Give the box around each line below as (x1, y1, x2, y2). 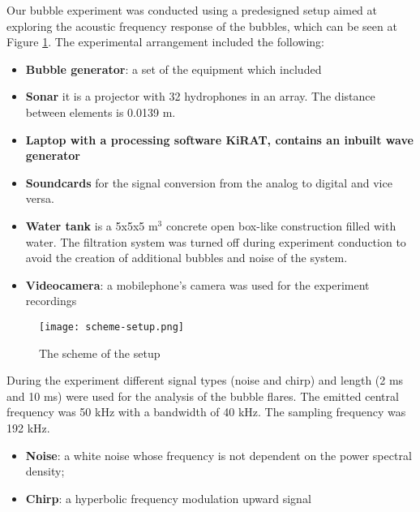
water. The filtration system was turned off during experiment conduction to (25, 233, 406, 250)
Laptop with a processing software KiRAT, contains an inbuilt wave (25, 131, 414, 148)
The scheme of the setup (39, 344, 161, 361)
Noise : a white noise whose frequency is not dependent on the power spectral (25, 446, 412, 463)
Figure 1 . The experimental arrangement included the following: (6, 33, 324, 50)
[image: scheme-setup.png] (39, 321, 184, 333)
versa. (25, 190, 54, 207)
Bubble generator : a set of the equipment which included (25, 60, 322, 77)
